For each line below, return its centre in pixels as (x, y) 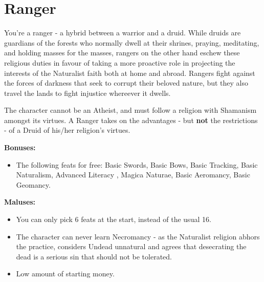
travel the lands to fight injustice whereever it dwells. (87, 93)
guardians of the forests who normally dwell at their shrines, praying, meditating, (132, 42)
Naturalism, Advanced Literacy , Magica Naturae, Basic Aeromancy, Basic (133, 175)
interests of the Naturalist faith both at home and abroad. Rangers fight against (130, 73)
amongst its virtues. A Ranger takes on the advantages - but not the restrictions (131, 120)
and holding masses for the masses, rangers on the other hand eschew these (122, 53)
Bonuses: (20, 147)
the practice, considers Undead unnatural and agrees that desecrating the (131, 246)
